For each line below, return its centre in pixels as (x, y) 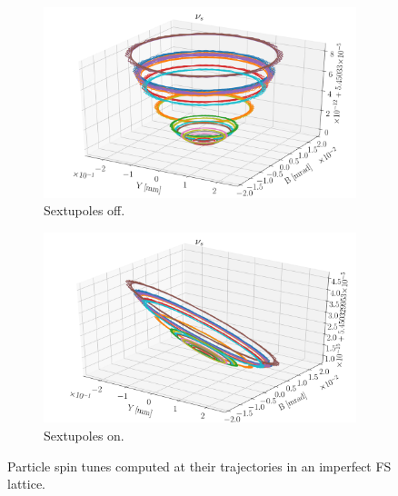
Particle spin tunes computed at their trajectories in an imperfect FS (199, 466)
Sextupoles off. (85, 210)
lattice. (26, 484)
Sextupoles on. (84, 436)
